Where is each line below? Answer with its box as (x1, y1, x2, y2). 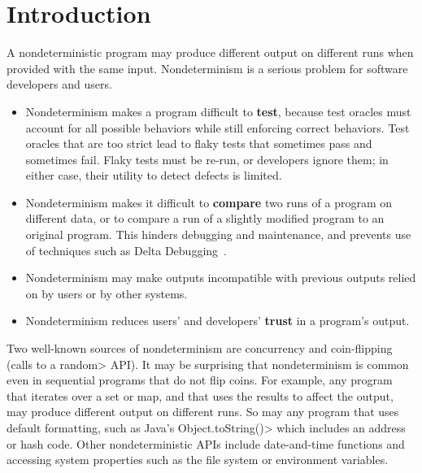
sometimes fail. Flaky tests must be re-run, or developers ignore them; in (25, 150, 389, 167)
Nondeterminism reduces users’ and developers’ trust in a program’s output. (25, 312, 410, 329)
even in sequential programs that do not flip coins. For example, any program (7, 371, 393, 388)
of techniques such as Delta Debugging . (25, 241, 227, 258)
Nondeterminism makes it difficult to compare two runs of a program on (25, 193, 393, 210)
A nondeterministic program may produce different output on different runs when (7, 44, 414, 61)
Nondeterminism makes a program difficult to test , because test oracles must (25, 102, 411, 119)
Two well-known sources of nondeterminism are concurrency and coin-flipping (7, 340, 393, 357)
